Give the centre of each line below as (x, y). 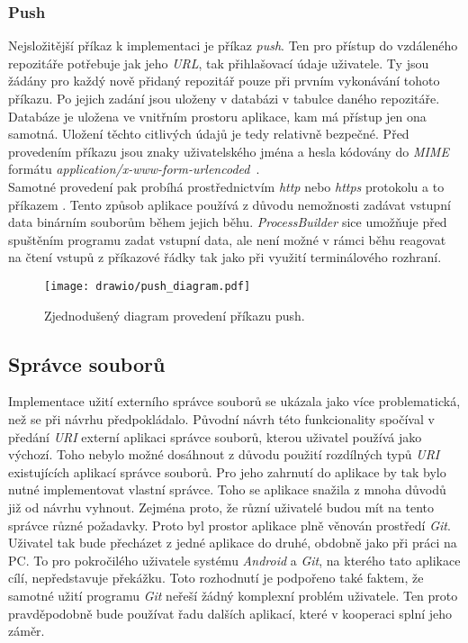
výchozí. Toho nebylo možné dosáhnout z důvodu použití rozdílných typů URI (224, 454)
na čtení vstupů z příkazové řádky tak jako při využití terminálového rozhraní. (225, 257)
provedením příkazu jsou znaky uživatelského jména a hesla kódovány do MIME (229, 151)
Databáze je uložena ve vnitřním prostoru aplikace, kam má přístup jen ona (217, 116)
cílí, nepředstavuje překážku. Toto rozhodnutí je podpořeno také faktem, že (216, 578)
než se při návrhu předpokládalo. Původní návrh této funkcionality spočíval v (221, 418)
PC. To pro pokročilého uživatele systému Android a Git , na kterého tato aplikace (234, 560)
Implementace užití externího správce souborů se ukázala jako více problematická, (234, 401)
